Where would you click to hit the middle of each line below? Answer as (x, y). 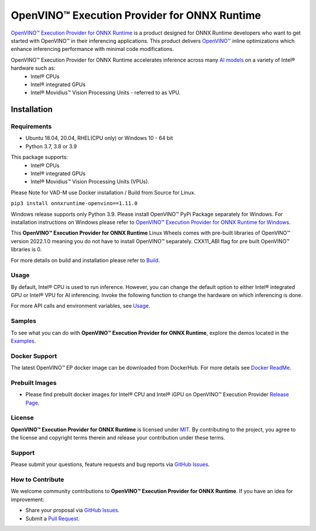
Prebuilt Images (34, 383)
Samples (23, 321)
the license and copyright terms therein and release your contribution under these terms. (118, 438)
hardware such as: (33, 68)
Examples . (23, 341)
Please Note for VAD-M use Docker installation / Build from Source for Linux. (103, 192)
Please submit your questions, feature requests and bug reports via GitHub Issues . (110, 464)
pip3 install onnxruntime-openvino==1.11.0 (74, 203)
